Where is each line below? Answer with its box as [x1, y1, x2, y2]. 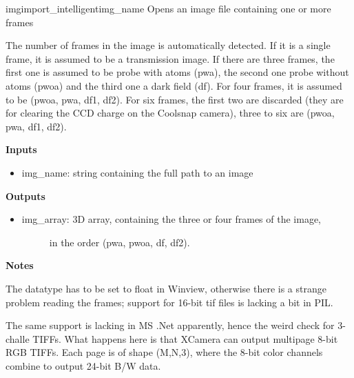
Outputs [6, 188, 45, 203]
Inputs [6, 142, 37, 157]
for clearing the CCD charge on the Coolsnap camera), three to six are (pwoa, [6, 106, 335, 120]
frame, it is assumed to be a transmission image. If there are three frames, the [6, 51, 335, 66]
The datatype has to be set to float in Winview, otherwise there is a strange [6, 281, 326, 295]
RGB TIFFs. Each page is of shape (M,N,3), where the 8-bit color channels [6, 345, 323, 359]
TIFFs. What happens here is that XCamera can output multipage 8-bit [32, 331, 338, 346]
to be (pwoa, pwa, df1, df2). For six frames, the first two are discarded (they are [6, 92, 344, 106]
